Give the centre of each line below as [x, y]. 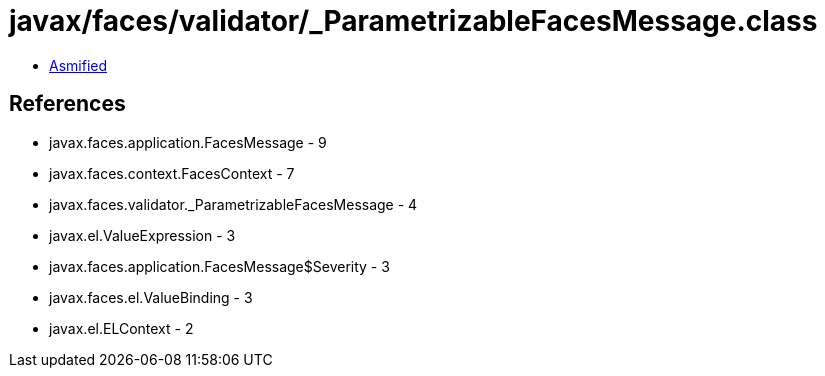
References [67, 104]
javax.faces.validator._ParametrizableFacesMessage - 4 [233, 204]
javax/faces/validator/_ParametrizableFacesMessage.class [413, 21]
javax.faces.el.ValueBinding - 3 [151, 297]
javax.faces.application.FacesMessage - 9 [188, 142]
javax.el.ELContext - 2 [121, 328]
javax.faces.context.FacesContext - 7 [172, 173]
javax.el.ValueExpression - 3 [142, 235]
